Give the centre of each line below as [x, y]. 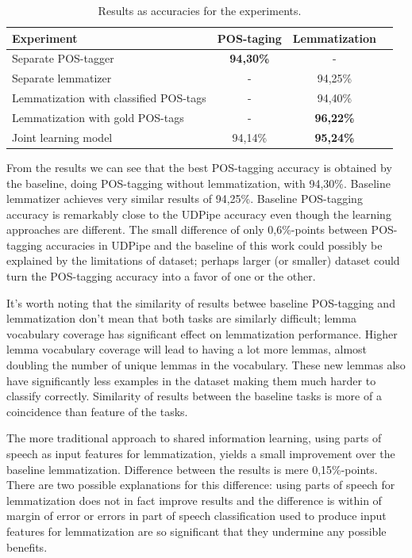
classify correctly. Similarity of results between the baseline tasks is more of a [194, 396]
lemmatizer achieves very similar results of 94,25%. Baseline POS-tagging [185, 199]
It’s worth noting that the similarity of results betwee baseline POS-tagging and [201, 302]
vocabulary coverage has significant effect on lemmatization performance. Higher [202, 333]
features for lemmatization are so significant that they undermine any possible [196, 531]
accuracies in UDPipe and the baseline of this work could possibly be [214, 245]
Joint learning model [62, 137]
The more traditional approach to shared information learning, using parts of [194, 438]
